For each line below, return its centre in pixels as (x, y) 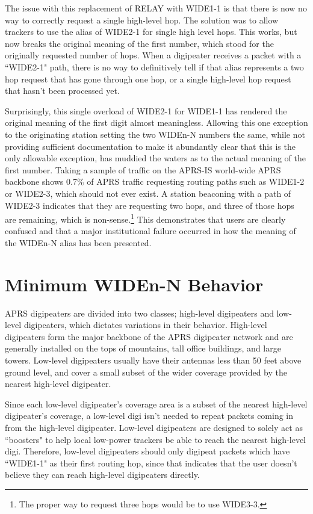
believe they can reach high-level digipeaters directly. (102, 475)
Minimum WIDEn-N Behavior (134, 284)
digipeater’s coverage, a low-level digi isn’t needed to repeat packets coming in (149, 416)
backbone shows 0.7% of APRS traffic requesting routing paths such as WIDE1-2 (155, 181)
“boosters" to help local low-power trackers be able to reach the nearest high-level (155, 439)
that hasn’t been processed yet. (62, 91)
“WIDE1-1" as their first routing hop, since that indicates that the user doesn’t (151, 463)
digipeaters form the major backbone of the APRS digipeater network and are (149, 336)
